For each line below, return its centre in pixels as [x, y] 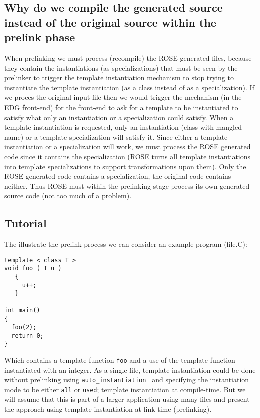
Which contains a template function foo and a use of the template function [120, 359]
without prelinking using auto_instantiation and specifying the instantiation [127, 380]
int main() [22, 310]
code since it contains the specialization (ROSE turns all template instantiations [127, 156]
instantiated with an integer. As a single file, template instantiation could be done [130, 370]
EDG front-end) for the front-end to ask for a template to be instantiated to [121, 107]
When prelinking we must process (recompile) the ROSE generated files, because [128, 58]
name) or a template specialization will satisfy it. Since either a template [116, 136]
